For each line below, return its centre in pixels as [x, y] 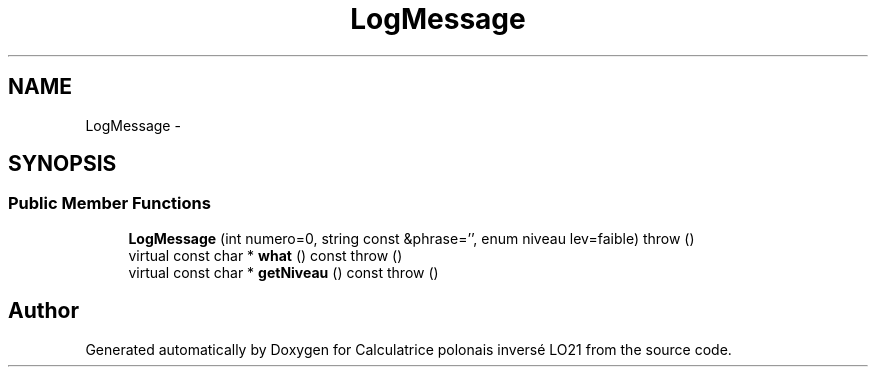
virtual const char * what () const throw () [265, 255]
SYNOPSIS [62, 164]
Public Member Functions [109, 203]
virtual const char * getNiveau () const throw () [283, 272]
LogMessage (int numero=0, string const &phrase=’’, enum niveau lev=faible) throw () [411, 238]
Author [43, 311]
